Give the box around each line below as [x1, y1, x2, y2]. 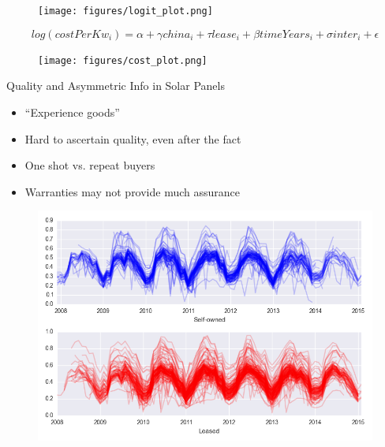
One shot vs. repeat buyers [24, 157, 155, 173]
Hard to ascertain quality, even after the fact [24, 130, 241, 147]
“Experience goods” [24, 103, 120, 120]
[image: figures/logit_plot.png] [38, 6, 213, 17]
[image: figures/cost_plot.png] [38, 54, 207, 66]
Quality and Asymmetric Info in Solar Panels [6, 77, 225, 94]
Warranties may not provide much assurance [24, 183, 241, 199]
